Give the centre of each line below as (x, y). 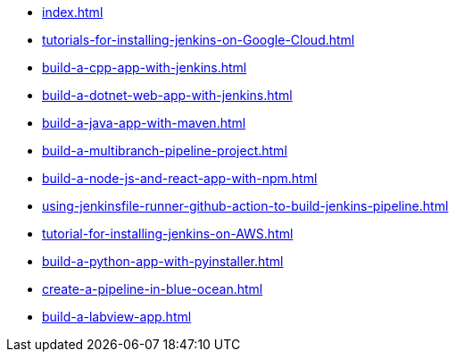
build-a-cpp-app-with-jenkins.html (145, 67)
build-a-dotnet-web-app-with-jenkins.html (167, 95)
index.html (73, 12)
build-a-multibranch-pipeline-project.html (165, 150)
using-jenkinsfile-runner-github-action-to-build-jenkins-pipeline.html (245, 206)
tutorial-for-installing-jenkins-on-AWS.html (168, 234)
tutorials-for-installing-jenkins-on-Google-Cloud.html (199, 40)
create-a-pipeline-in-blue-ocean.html (153, 289)
